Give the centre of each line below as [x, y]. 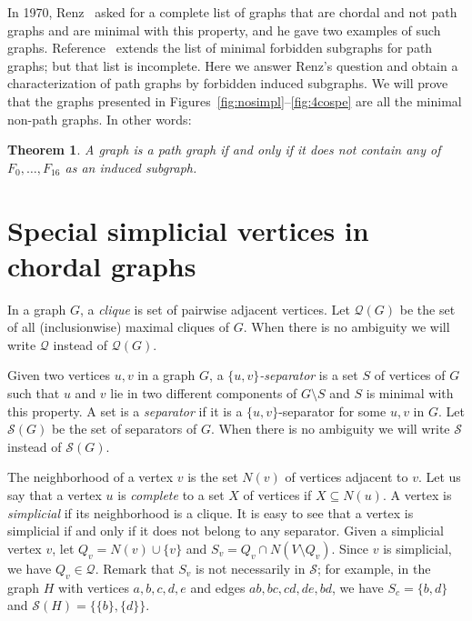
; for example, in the [374, 568]
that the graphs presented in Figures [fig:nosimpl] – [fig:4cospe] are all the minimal [235, 100]
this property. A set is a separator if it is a [125, 411]
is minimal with [410, 393]
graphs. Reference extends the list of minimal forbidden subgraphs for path [220, 48]
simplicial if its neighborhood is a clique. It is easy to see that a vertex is [211, 512]
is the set [213, 477]
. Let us [439, 477]
